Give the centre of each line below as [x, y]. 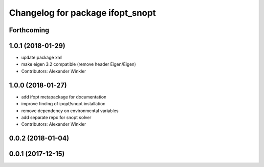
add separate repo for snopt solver [56, 117]
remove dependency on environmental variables [70, 111]
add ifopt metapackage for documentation [64, 97]
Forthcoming [29, 30]
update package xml [42, 58]
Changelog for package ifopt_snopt [82, 13]
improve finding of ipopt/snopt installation [63, 104]
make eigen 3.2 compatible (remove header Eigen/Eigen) [79, 64]
